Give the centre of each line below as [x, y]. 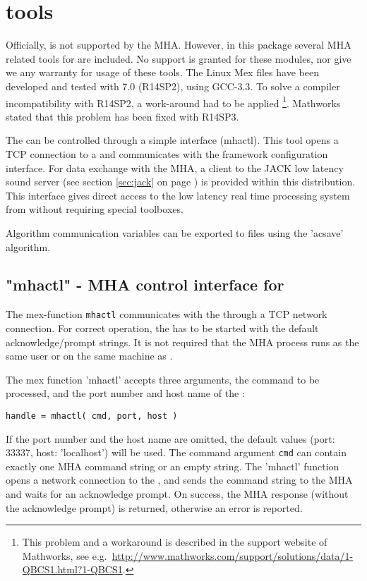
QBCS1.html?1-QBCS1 [72, 569]
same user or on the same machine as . [89, 356]
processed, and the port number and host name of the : [125, 393]
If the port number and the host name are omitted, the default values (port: [170, 438]
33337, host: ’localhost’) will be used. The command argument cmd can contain [176, 452]
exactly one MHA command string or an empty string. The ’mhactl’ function [173, 466]
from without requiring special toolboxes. [95, 209]
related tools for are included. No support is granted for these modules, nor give [179, 58]
